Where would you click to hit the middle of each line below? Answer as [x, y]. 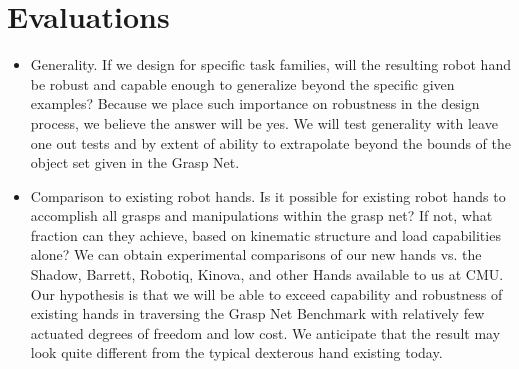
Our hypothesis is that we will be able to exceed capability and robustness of [266, 293]
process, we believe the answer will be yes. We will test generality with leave [264, 122]
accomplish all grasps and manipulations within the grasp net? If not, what [261, 215]
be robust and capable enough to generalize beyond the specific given [242, 83]
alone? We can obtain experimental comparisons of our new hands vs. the [256, 254]
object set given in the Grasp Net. [135, 162]
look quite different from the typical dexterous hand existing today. [236, 352]
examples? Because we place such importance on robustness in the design [255, 103]
